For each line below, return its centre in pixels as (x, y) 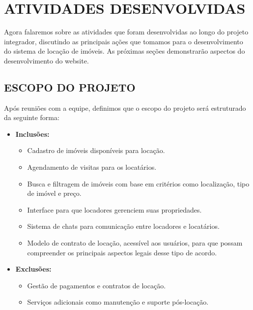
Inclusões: (32, 134)
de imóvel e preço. (54, 193)
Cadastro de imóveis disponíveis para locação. (96, 150)
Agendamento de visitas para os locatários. (92, 167)
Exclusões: (33, 269)
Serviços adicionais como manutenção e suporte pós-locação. (118, 302)
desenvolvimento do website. (46, 60)
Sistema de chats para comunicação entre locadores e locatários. (123, 226)
